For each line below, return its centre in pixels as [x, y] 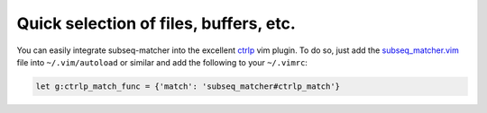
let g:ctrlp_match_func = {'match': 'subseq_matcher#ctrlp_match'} [188, 86]
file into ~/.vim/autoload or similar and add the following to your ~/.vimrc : [162, 62]
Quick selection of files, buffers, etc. [156, 23]
